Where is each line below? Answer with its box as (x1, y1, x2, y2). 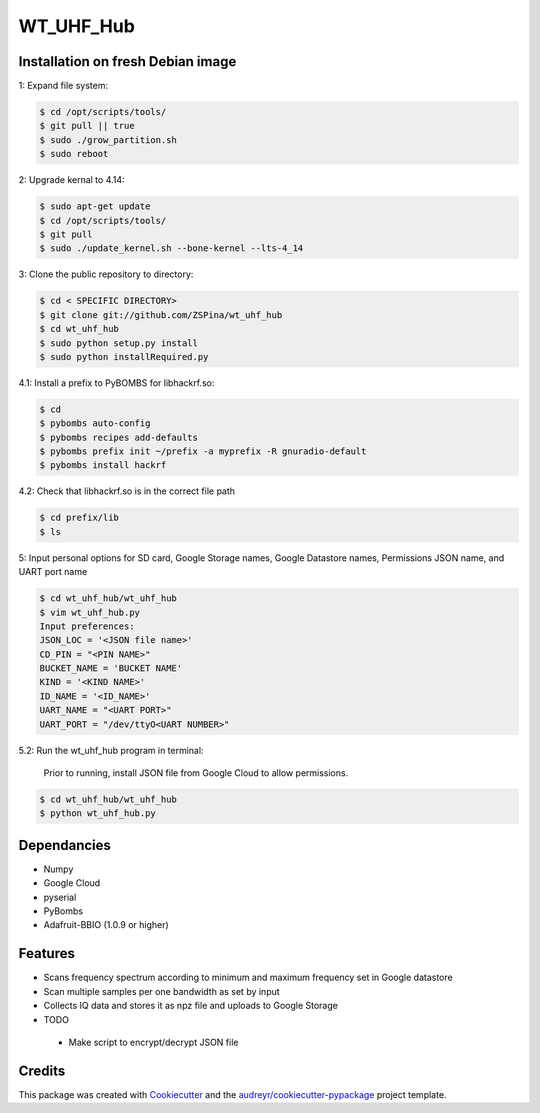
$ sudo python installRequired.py (39, 351, 209, 362)
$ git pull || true (39, 120, 135, 132)
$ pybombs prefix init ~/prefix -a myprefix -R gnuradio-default (39, 446, 367, 457)
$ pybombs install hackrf (39, 460, 167, 471)
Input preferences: (39, 620, 135, 632)
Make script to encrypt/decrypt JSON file (68, 1036, 239, 1048)
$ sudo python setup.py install (39, 337, 199, 349)
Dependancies (18, 836, 112, 854)
